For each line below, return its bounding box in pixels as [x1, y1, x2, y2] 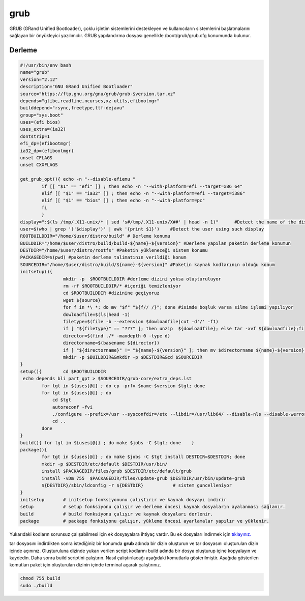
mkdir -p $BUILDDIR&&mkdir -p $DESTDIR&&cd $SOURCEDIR [63, 354, 203, 360]
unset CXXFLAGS [20, 162, 58, 168]
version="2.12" [20, 76, 58, 82]
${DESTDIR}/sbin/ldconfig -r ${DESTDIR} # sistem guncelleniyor [41, 482, 232, 488]
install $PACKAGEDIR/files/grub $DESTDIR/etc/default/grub [41, 468, 192, 474]
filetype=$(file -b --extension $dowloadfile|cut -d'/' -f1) [63, 319, 219, 324]
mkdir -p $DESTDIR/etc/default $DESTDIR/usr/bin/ [41, 461, 168, 467]
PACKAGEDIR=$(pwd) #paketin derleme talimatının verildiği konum [20, 254, 187, 261]
